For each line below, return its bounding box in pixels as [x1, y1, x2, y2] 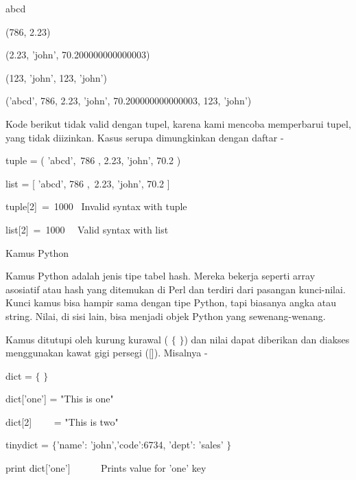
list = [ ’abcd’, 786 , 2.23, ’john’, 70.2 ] [5, 176, 170, 190]
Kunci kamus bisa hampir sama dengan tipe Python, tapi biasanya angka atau [5, 295, 337, 310]
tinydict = [5, 437, 49, 452]
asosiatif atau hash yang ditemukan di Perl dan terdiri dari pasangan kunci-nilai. [5, 282, 346, 296]
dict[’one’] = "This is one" [5, 391, 114, 406]
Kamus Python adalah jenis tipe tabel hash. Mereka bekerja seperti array [5, 268, 316, 283]
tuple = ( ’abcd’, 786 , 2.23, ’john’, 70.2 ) [5, 153, 181, 168]
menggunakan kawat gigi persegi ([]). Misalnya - [5, 345, 208, 360]
